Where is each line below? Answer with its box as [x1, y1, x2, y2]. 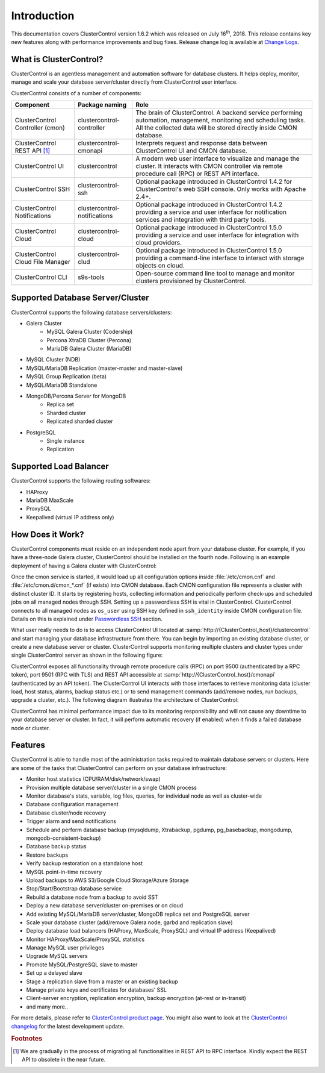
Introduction [11, 9, 75, 22]
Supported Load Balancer [11, 461, 110, 472]
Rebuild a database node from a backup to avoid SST [26, 893, 159, 901]
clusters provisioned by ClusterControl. [135, 277, 247, 286]
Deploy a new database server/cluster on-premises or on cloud [26, 902, 184, 909]
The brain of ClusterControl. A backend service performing [135, 108, 303, 117]
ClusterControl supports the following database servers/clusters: [11, 308, 172, 316]
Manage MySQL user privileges [26, 944, 105, 951]
